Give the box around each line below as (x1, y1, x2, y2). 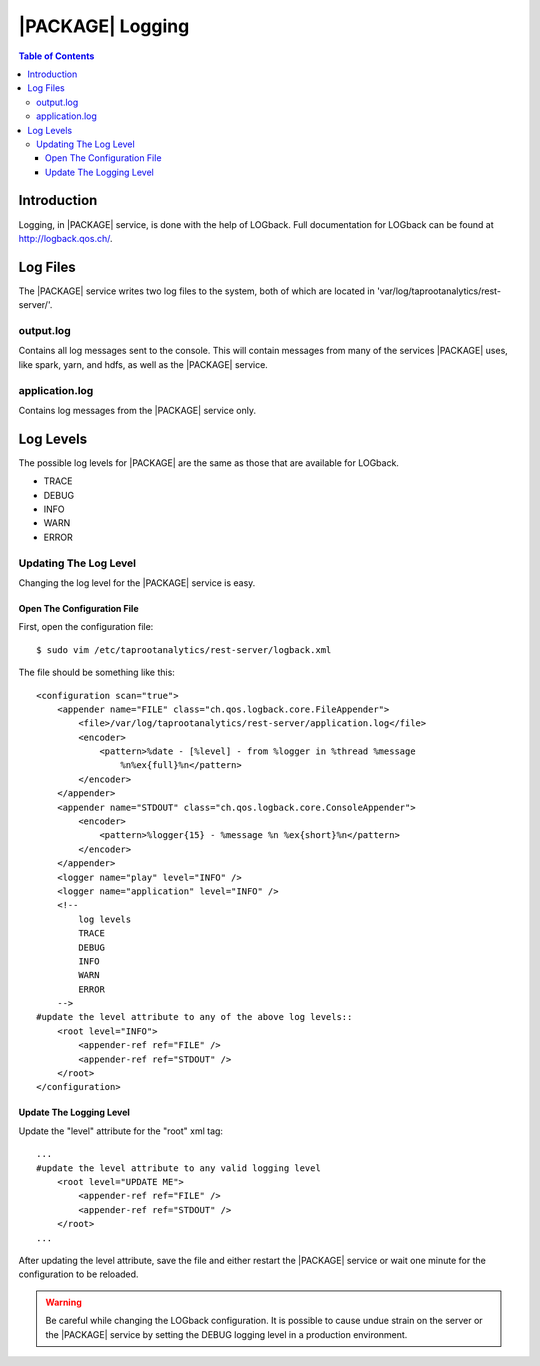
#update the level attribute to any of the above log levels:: (36, 1011, 353, 1023)
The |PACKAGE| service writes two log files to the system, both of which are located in (18, 285, 375, 297)
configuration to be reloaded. (18, 1268, 139, 1280)
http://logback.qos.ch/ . (18, 232, 113, 244)
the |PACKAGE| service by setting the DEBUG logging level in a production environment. (45, 1328, 408, 1340)
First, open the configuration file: (18, 621, 154, 633)
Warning (45, 1296, 82, 1308)
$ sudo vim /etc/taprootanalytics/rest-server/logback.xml (36, 644, 332, 655)
